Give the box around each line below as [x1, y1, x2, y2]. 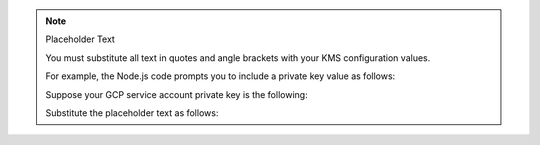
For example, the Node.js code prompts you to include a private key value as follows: [45, 70, 396, 82]
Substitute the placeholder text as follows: [45, 106, 219, 119]
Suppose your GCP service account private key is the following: [45, 88, 309, 100]
